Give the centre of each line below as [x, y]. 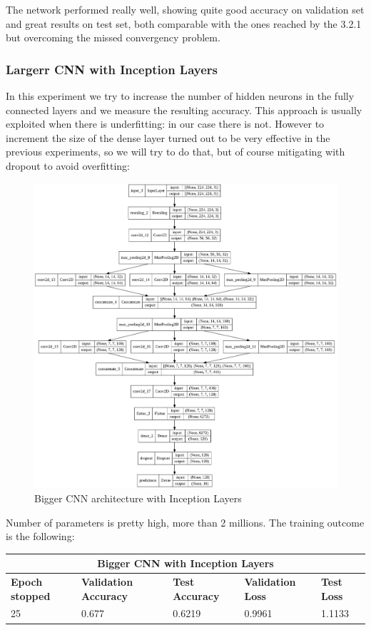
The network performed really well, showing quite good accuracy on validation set [185, 9]
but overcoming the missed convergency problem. [113, 37]
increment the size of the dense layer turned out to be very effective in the [168, 137]
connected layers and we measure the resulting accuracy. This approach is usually [184, 110]
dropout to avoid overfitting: [68, 165]
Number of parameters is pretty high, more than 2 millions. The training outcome [185, 522]
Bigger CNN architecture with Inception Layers [138, 498]
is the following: [40, 536]
